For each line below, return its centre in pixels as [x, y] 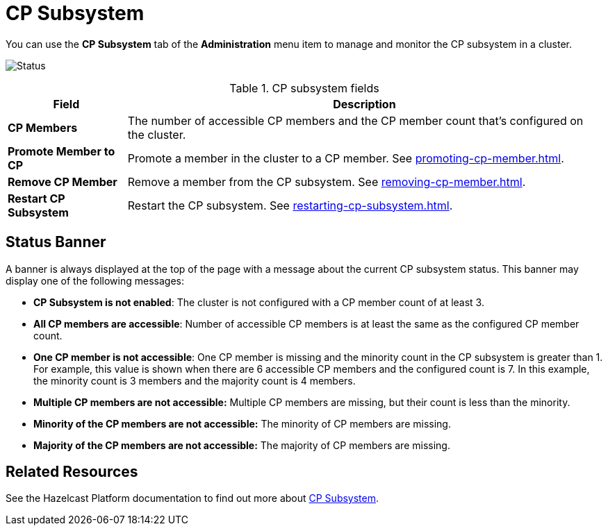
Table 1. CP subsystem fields [304, 88]
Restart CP [36, 198]
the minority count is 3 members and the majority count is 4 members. [195, 380]
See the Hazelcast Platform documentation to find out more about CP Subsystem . [192, 498]
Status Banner [56, 242]
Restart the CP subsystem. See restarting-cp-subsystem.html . [290, 205]
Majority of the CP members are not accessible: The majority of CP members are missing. [242, 445]
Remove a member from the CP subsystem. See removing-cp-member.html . [327, 182]
